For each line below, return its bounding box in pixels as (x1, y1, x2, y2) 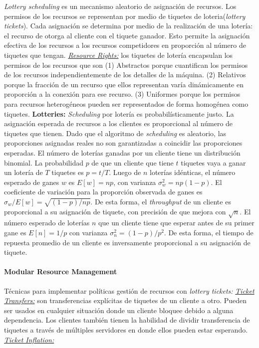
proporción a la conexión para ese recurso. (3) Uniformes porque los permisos (4, 89, 241, 99)
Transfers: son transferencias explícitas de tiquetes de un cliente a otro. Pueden (4, 295, 247, 306)
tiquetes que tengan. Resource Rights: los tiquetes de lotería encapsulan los (4, 49, 233, 60)
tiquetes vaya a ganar (181, 157, 246, 168)
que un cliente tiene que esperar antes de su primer (98, 217, 255, 228)
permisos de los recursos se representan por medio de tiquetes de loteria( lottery (4, 10, 246, 21)
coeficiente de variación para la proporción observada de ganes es (4, 186, 203, 197)
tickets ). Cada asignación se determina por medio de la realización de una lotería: (4, 20, 253, 31)
